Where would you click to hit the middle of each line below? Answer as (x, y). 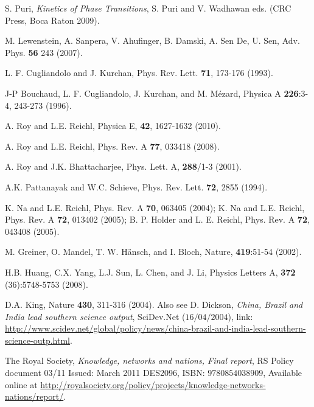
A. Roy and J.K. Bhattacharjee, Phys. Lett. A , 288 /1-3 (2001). (123, 166)
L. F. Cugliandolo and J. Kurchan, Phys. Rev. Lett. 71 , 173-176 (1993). (139, 73)
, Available (283, 373)
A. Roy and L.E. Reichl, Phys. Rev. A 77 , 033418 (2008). (112, 146)
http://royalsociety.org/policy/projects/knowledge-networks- (153, 384)
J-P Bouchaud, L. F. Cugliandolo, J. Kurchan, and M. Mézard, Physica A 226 (152, 93)
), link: (240, 316)
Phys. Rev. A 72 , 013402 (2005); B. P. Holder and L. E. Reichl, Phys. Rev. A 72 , (157, 219)
